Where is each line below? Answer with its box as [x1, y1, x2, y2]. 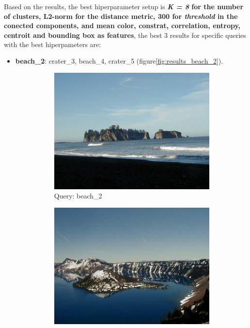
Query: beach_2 [54, 191, 102, 201]
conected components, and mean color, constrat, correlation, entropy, [4, 20, 241, 31]
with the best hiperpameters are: [4, 39, 101, 49]
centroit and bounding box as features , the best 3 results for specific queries [4, 30, 246, 40]
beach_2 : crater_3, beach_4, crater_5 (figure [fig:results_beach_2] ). [15, 55, 223, 66]
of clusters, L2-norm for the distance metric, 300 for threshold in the [4, 11, 238, 21]
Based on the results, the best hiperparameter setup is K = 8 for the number [4, 1, 244, 11]
